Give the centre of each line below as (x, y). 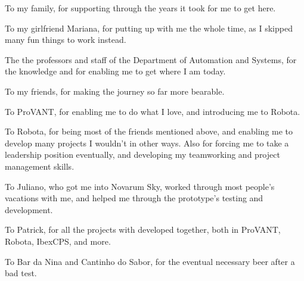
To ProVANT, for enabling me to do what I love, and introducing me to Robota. (153, 111)
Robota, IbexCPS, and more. (58, 241)
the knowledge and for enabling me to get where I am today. (115, 71)
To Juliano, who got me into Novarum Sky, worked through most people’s (140, 186)
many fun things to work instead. (66, 40)
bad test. (21, 273)
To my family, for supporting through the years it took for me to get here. (140, 8)
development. (29, 209)
